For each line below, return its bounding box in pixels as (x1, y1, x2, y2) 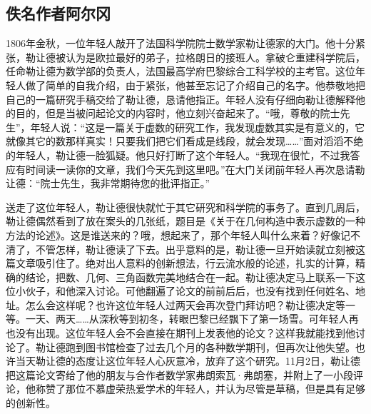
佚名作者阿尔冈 (6, 2, 111, 24)
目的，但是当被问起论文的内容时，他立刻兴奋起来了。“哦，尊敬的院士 (15, 106, 340, 121)
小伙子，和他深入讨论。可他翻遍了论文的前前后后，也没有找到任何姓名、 (15, 283, 355, 298)
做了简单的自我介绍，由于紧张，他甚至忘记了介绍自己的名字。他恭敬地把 (25, 77, 365, 92)
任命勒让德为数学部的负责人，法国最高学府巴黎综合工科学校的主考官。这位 (6, 64, 355, 79)
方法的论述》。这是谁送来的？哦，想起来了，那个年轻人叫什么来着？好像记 (6, 227, 350, 242)
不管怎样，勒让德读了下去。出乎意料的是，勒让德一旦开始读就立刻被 (35, 241, 355, 256)
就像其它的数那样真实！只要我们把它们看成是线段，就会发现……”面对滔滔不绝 (6, 133, 364, 148)
